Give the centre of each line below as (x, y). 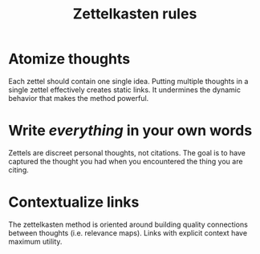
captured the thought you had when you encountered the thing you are (126, 161)
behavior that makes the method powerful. (79, 98)
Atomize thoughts (69, 59)
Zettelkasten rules (135, 14)
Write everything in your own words (130, 131)
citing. (19, 170)
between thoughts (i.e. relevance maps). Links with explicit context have (128, 232)
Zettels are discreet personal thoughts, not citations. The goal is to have (127, 152)
